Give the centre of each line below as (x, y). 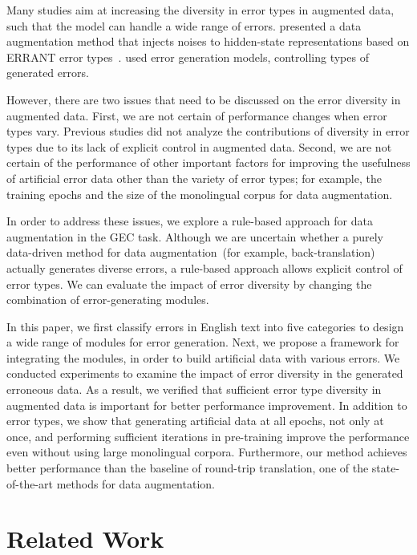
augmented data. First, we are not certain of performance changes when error (197, 115)
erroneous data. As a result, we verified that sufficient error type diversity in (194, 389)
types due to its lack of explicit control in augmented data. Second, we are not (199, 146)
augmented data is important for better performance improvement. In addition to (207, 405)
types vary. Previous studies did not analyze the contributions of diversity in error (208, 131)
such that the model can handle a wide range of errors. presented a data (184, 25)
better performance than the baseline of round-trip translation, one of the (188, 468)
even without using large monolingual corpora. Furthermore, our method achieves (207, 452)
